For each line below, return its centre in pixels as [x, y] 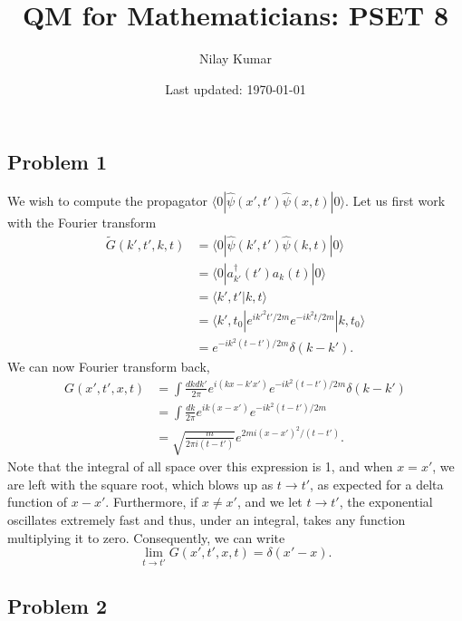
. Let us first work [395, 201]
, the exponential [386, 502]
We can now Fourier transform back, [109, 366]
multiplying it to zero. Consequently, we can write [146, 537]
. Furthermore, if [152, 502]
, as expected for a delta [377, 484]
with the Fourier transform [82, 223]
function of [38, 502]
